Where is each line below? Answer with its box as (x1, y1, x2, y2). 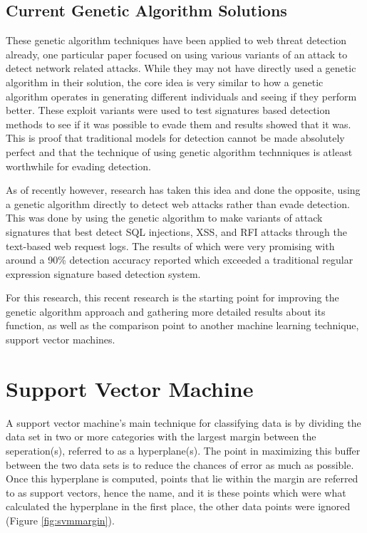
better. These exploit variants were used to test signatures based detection (6, 103, 331, 118)
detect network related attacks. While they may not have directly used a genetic (6, 61, 356, 76)
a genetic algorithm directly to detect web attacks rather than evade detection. (6, 196, 350, 211)
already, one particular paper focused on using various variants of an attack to (6, 46, 348, 61)
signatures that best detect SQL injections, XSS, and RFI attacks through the (6, 224, 348, 239)
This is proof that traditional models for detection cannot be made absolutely (6, 130, 345, 145)
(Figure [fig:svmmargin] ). (6, 512, 115, 527)
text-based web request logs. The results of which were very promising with (6, 238, 335, 253)
